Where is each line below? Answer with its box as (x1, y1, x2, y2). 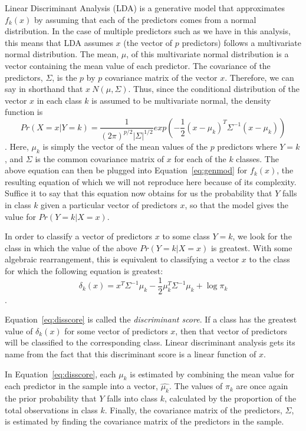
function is (5, 106, 43, 118)
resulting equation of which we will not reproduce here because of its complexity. (5, 175, 297, 187)
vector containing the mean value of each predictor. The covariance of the (5, 59, 271, 71)
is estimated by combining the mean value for (130, 367, 295, 380)
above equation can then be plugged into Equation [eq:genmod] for (5, 164, 248, 176)
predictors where (217, 140, 277, 152)
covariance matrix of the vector (104, 71, 218, 83)
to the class (249, 253, 290, 265)
